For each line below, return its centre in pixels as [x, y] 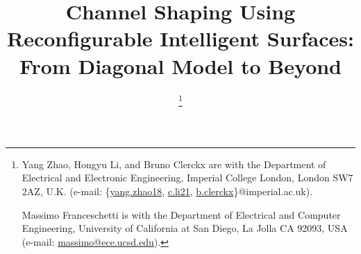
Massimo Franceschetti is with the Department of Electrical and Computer [181, 214]
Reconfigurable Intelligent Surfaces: [180, 38]
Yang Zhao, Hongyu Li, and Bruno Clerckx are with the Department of [174, 164]
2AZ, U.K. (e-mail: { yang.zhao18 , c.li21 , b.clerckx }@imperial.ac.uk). [167, 191]
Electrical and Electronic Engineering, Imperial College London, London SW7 [187, 178]
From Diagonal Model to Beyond [180, 65]
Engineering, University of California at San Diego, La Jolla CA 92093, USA [185, 228]
